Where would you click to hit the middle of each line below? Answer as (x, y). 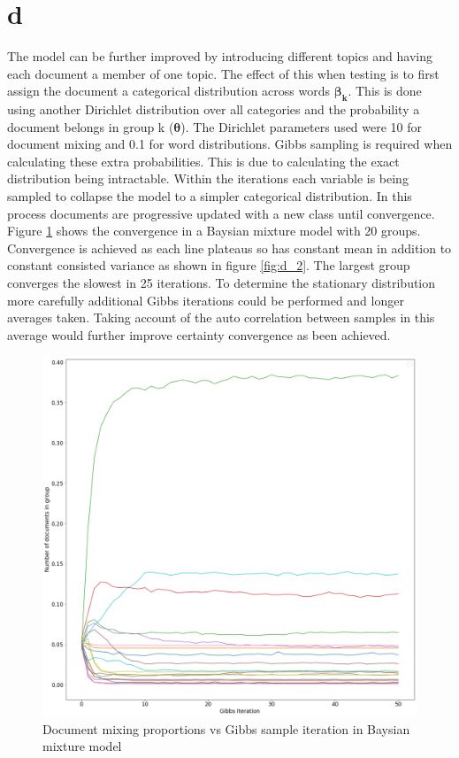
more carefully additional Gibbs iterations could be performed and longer (206, 300)
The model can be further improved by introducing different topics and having (220, 56)
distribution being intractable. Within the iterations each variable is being (208, 178)
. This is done (385, 91)
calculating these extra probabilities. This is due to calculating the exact (203, 161)
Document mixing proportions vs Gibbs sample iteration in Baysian (226, 728)
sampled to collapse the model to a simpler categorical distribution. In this (210, 196)
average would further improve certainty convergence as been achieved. (199, 334)
